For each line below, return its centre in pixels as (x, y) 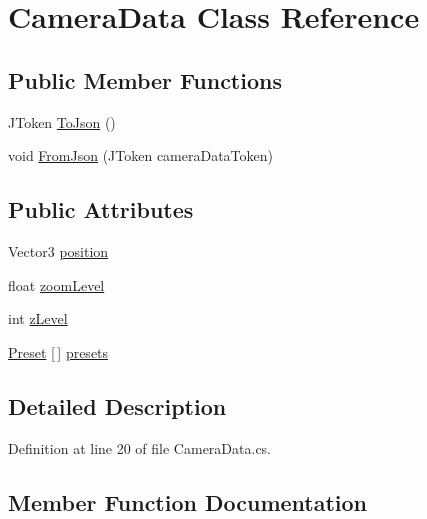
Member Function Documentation (188, 501)
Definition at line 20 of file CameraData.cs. (140, 447)
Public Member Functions (145, 79)
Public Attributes (101, 209)
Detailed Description (117, 405)
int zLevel (38, 318)
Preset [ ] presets (58, 351)
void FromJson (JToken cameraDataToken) (141, 155)
